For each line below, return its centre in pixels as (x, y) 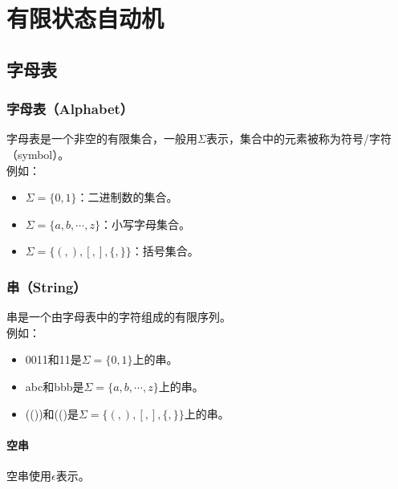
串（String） (47, 286)
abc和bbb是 (55, 386)
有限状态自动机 (85, 18)
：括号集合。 (165, 251)
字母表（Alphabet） (70, 109)
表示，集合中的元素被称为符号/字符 (298, 139)
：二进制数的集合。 (127, 197)
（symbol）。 (38, 154)
